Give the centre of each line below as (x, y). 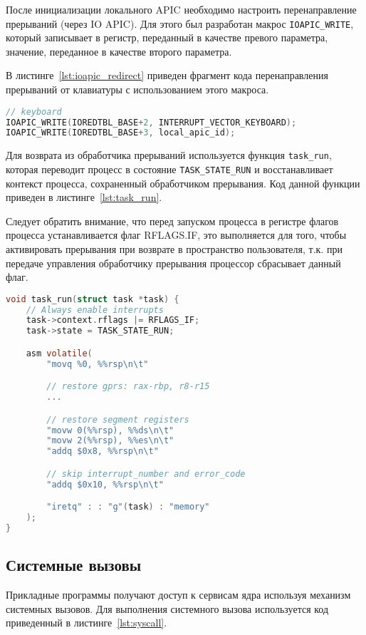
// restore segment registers (118, 419)
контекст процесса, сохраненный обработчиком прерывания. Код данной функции (183, 183)
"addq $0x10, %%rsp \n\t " (105, 484)
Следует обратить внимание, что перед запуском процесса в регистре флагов (172, 221)
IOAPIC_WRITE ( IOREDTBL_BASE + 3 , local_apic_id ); (121, 133)
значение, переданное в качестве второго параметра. (119, 51)
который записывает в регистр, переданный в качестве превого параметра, (167, 37)
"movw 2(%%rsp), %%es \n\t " (110, 441)
